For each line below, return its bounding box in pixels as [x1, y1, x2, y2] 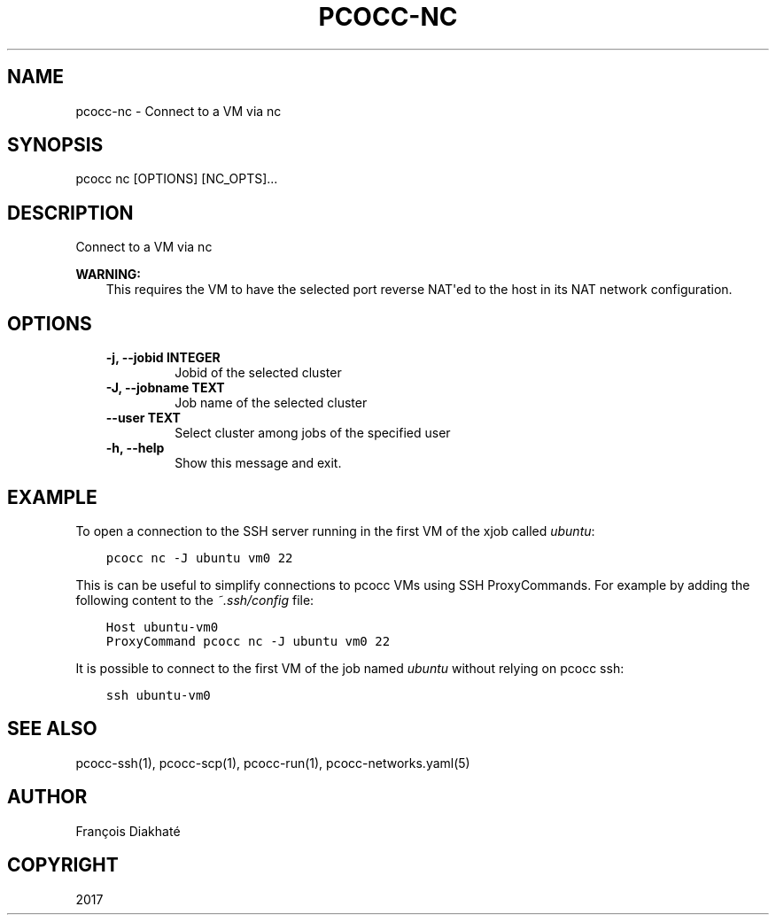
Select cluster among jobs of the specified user [175, 425, 451, 441]
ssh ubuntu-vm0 [105, 687, 211, 702]
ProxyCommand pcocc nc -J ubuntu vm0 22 [105, 633, 391, 648]
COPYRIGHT [7, 854, 119, 877]
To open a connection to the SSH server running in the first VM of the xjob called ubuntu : [75, 523, 595, 538]
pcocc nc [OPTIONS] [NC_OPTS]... [75, 171, 278, 187]
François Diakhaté [75, 823, 181, 839]
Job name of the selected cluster [175, 395, 368, 411]
